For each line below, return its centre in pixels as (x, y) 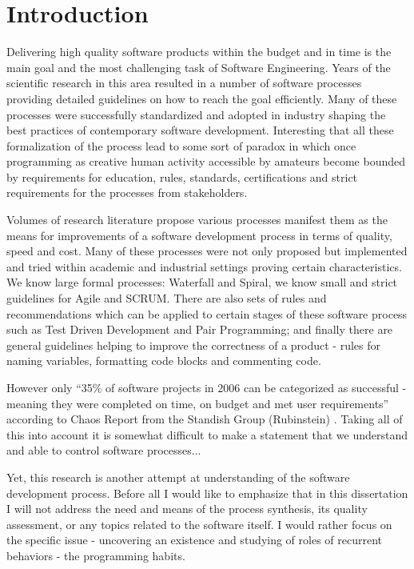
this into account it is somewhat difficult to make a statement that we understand (207, 434)
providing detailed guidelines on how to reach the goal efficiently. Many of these (202, 98)
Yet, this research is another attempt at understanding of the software (178, 477)
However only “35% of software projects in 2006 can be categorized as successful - (207, 387)
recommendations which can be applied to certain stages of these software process (207, 313)
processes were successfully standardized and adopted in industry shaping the (196, 114)
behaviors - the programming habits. (96, 555)
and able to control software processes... (104, 450)
